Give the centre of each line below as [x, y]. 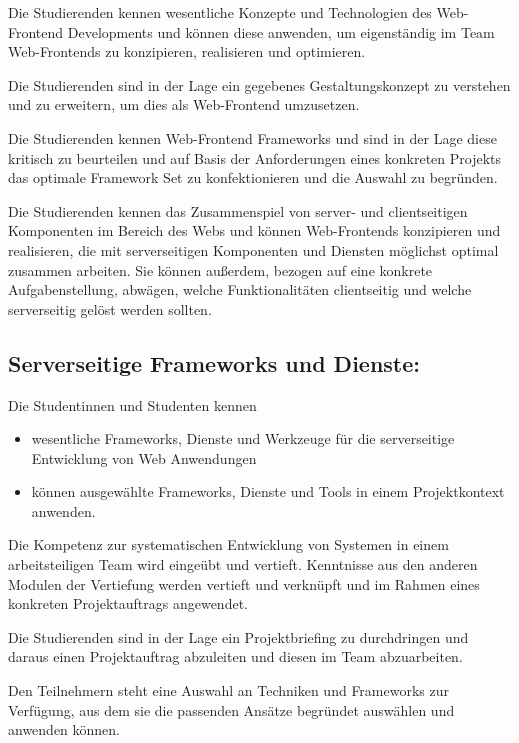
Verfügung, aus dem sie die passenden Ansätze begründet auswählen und [231, 709]
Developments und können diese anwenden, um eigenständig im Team [281, 31]
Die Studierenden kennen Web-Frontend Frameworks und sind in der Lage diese [252, 137]
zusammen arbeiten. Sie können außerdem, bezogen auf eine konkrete [220, 269]
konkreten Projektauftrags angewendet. [128, 603]
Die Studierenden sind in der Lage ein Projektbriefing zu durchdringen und [238, 636]
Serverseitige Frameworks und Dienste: [214, 362]
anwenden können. [64, 729]
